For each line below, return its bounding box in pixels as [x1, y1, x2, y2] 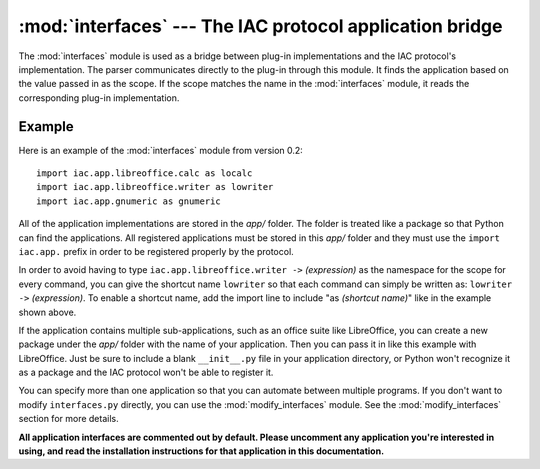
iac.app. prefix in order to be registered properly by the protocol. [18, 245, 294, 257]
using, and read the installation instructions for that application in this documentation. [18, 445, 385, 457]
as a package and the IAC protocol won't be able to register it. [18, 366, 274, 379]
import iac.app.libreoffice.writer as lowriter [36, 181, 274, 193]
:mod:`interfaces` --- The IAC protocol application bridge [18, 15, 503, 37]
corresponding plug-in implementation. [18, 91, 180, 104]
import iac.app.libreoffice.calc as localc [36, 168, 253, 179]
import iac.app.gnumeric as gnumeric [36, 195, 222, 207]
